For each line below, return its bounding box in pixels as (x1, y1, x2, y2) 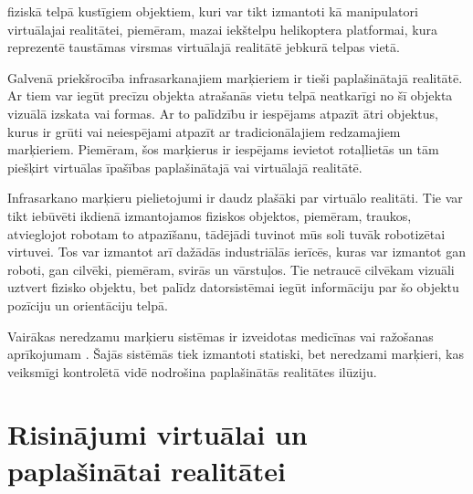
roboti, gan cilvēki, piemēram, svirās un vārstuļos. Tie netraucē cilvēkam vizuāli (7, 259, 455, 279)
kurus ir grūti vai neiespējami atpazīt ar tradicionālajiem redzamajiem (7, 121, 401, 141)
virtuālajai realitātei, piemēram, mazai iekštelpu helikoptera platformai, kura (7, 19, 437, 38)
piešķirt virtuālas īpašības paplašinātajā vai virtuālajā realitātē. (7, 157, 363, 176)
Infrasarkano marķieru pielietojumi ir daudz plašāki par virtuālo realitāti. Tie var (7, 188, 463, 207)
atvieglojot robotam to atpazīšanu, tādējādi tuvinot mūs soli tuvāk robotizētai (7, 224, 446, 243)
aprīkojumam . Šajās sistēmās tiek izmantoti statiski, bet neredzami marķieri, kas (7, 344, 465, 363)
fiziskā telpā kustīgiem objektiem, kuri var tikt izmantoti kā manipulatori (7, 2, 418, 20)
